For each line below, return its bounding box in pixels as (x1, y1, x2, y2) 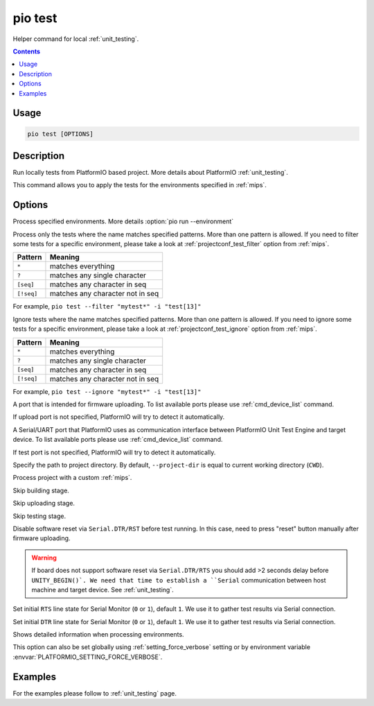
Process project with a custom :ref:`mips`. (12, 474, 132, 482)
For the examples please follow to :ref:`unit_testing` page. (12, 689, 177, 697)
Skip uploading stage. (12, 499, 75, 508)
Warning (31, 553, 57, 562)
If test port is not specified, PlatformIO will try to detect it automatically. (12, 448, 216, 456)
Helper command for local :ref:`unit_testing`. (12, 35, 139, 43)
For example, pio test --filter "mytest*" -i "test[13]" (12, 302, 202, 311)
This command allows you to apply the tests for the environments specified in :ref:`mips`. (12, 181, 267, 189)
